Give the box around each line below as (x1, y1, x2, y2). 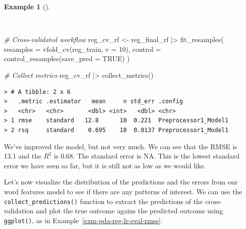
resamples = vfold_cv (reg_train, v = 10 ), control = (4, 44, 161, 54)
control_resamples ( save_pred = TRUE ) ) (4, 53, 130, 64)
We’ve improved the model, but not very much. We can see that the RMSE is (4, 141, 237, 151)
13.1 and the (4, 151, 42, 161)
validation (4, 206, 34, 216)
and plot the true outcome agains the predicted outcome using (35, 206, 223, 216)
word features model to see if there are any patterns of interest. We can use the (4, 186, 242, 196)
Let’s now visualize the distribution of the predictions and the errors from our (4, 177, 238, 187)
